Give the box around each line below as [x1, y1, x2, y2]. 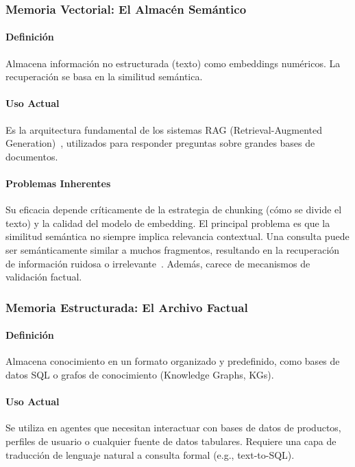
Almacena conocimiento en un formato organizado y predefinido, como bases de [5, 354, 340, 368]
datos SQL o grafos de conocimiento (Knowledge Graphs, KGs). [5, 368, 274, 381]
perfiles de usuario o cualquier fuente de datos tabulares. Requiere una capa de [5, 433, 336, 448]
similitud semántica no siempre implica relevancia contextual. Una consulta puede [5, 229, 350, 243]
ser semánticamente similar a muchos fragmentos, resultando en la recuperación [5, 242, 340, 256]
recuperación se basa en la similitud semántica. [5, 69, 203, 84]
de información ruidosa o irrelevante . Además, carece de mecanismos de [5, 256, 310, 270]
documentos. [5, 149, 58, 163]
